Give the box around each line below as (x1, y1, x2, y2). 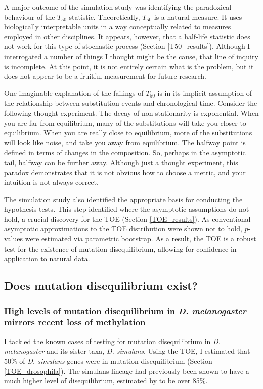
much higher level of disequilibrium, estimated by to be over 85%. (4, 375, 208, 386)
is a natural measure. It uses (154, 11, 242, 22)
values (4, 233, 23, 244)
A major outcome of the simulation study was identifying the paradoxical (4, 2, 232, 12)
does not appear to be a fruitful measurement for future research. (4, 71, 206, 81)
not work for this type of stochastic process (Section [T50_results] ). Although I (4, 41, 250, 52)
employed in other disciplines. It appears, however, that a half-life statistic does (4, 31, 250, 41)
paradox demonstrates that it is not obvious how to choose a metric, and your (4, 167, 246, 177)
